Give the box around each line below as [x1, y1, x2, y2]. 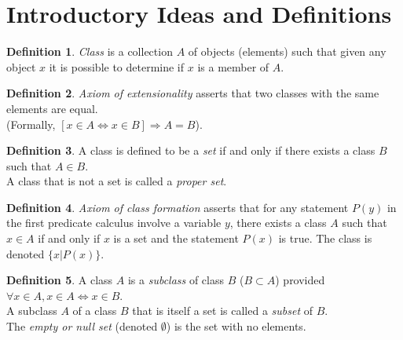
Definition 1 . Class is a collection [6, 43, 173, 60]
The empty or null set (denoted [6, 318, 158, 335]
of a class [72, 302, 117, 319]
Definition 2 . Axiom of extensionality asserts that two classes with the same [6, 85, 379, 101]
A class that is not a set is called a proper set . [6, 173, 227, 189]
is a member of [197, 58, 269, 75]
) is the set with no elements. [166, 318, 306, 335]
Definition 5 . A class [6, 272, 113, 288]
